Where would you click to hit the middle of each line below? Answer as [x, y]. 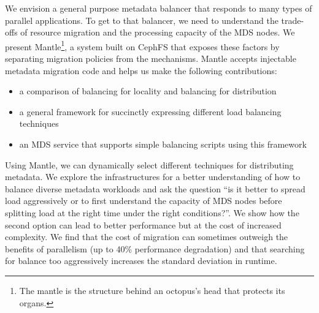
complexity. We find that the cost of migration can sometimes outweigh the [147, 237]
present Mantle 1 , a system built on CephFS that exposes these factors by [142, 45]
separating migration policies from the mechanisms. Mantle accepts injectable [151, 58]
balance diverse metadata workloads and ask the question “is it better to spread [155, 188]
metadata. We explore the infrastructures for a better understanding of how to [153, 177]
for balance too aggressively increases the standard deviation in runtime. [141, 261]
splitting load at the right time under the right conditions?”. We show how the [152, 212]
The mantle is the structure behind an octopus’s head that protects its [152, 290]
